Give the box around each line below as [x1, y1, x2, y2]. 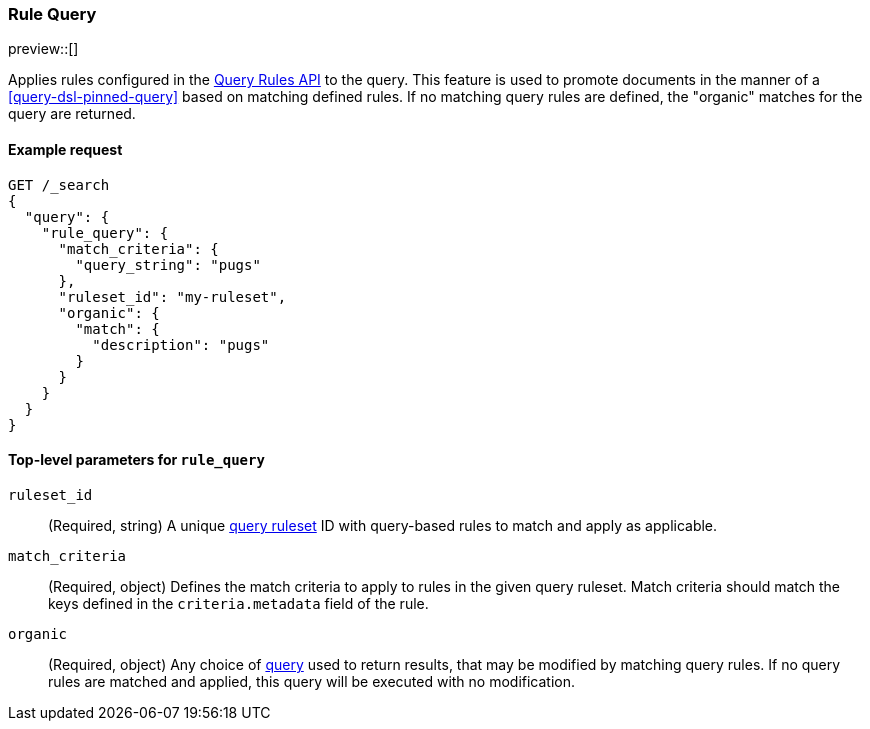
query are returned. [8, 105, 136, 123]
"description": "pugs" [92, 336, 270, 353]
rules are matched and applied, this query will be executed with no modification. [48, 672, 576, 690]
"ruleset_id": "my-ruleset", [58, 288, 287, 305]
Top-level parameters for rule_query [8, 451, 265, 469]
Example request [8, 140, 123, 158]
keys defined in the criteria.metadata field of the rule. [48, 594, 429, 612]
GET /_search [8, 176, 110, 193]
